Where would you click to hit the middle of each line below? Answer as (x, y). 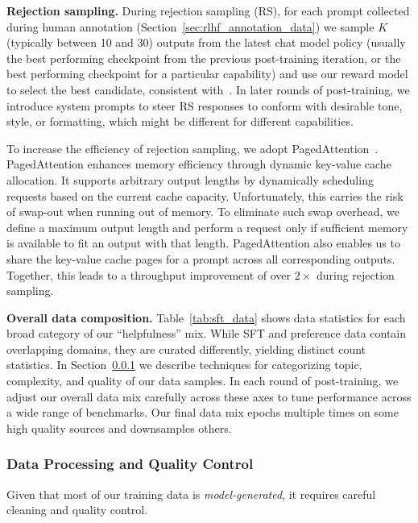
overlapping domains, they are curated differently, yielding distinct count (186, 349)
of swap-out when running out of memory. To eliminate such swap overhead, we (203, 212)
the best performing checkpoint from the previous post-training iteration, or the (204, 58)
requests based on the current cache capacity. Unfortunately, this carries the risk (205, 195)
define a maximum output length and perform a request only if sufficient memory (207, 227)
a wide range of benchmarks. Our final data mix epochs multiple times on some (203, 412)
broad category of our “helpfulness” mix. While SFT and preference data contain (207, 333)
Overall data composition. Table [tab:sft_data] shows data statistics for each (206, 317)
